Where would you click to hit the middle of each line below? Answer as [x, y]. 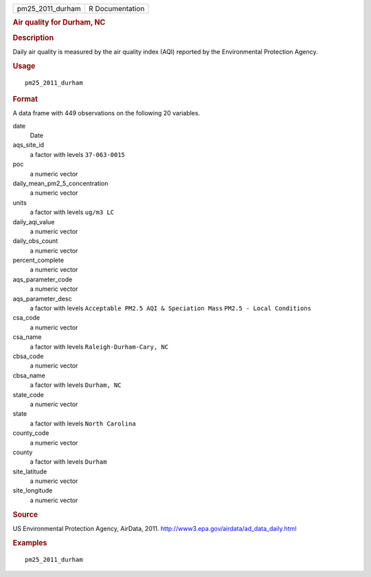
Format [25, 99]
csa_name [27, 337]
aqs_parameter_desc [42, 298]
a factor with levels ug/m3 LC [72, 212]
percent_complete [38, 260]
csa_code [26, 318]
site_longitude [33, 491]
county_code [31, 433]
